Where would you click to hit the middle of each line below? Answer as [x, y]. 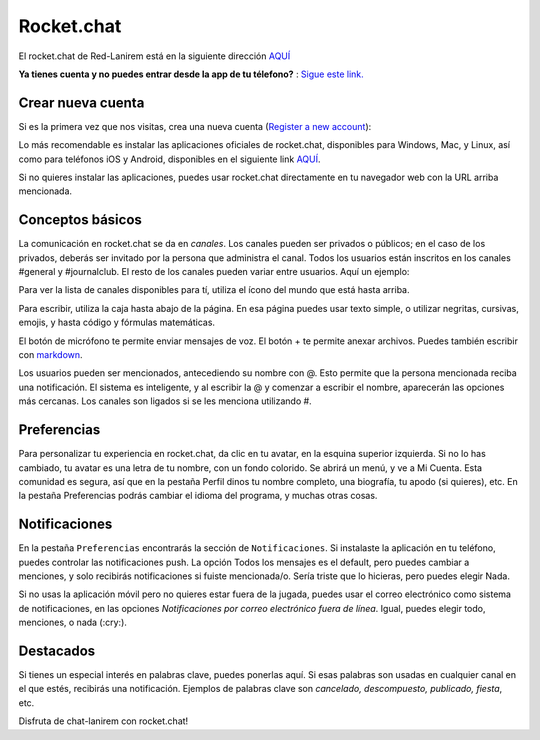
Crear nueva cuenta [81, 102]
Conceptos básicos [80, 220]
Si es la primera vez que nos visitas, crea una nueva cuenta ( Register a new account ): [195, 126]
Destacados [57, 650]
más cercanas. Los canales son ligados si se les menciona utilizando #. [165, 401]
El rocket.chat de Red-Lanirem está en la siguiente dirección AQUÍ [154, 56]
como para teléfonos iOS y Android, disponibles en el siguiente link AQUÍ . [169, 159]
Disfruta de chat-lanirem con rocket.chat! [103, 721]
